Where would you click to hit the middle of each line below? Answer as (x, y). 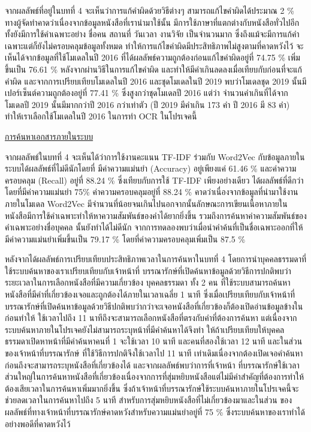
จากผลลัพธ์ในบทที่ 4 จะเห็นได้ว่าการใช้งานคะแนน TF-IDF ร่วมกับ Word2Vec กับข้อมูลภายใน (155, 156)
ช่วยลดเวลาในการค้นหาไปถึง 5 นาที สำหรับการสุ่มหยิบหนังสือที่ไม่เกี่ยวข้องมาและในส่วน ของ (148, 400)
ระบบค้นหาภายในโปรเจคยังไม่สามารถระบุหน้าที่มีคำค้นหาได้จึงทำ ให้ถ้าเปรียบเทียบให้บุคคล (145, 329)
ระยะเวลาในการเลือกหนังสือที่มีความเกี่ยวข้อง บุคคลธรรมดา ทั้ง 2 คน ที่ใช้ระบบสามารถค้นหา (148, 282)
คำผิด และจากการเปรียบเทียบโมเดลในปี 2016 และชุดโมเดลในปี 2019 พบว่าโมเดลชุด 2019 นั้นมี (156, 81)
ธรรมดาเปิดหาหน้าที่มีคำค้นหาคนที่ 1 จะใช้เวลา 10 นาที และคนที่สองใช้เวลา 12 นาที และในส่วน (154, 341)
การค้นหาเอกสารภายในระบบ (49, 136)
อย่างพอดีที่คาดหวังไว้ (38, 423)
